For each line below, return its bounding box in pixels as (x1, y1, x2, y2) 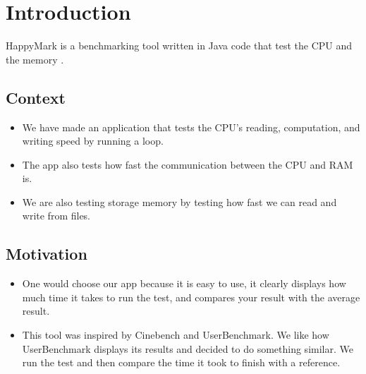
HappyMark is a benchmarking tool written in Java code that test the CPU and (6, 38, 353, 53)
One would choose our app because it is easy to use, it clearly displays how (22, 276, 346, 291)
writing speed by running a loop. (22, 133, 164, 148)
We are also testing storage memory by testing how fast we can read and (22, 194, 337, 209)
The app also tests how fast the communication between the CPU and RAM (22, 157, 353, 171)
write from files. (22, 208, 91, 223)
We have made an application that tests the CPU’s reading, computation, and (22, 119, 360, 134)
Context (6, 86, 66, 108)
